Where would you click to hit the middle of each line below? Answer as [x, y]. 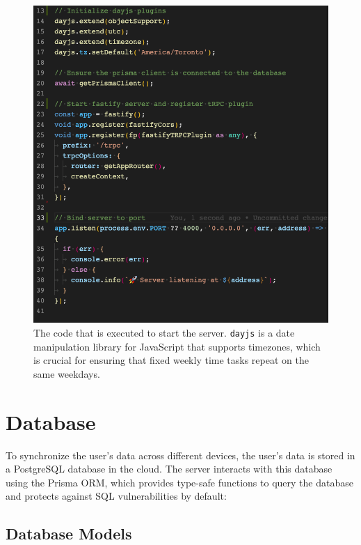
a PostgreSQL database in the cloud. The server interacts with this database [169, 469]
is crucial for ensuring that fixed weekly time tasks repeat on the [171, 360]
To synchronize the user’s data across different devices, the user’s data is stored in [180, 455]
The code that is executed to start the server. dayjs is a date [164, 332]
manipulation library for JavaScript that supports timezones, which [177, 346]
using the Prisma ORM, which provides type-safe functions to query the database [179, 482]
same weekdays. [67, 373]
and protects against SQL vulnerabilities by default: [116, 496]
